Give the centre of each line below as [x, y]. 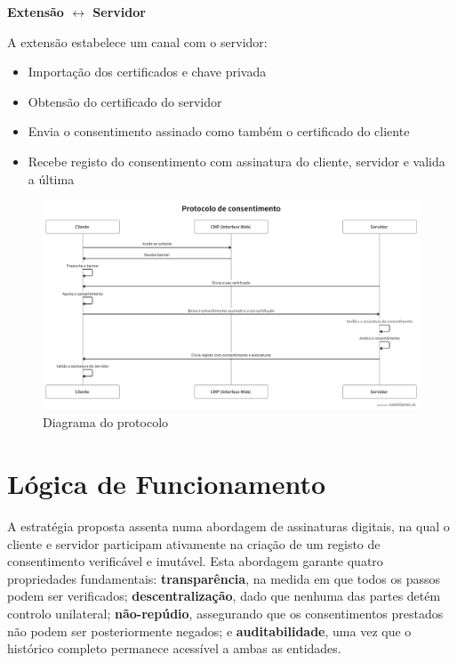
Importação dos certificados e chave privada [147, 72]
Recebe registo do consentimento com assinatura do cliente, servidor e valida [237, 161]
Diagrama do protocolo [106, 422]
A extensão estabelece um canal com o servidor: [137, 41]
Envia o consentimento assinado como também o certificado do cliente [219, 131]
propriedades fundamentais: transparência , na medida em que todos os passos [224, 578]
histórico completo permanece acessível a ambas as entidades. [174, 648]
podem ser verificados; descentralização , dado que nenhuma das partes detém [224, 596]
